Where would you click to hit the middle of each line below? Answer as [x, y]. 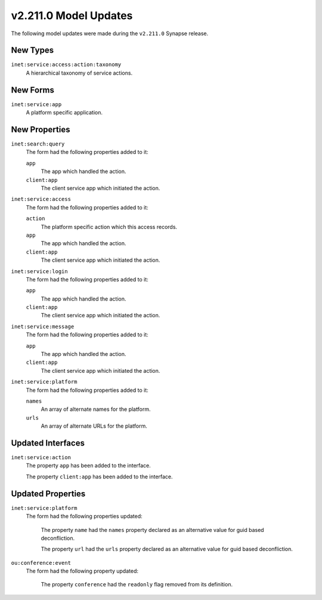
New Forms [33, 90]
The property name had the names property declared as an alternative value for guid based [153, 530]
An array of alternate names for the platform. [96, 409]
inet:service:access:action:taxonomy [66, 65]
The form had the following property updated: [82, 571]
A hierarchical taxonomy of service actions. [79, 73]
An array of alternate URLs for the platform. [94, 426]
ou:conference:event [41, 563]
